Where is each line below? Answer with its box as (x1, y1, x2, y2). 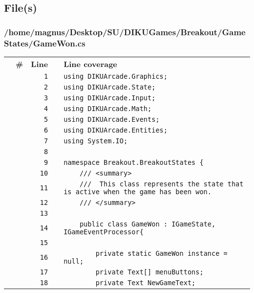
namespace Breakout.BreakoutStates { (63, 158, 204, 166)
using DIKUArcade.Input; (63, 93, 156, 102)
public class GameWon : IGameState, (79, 220, 216, 228)
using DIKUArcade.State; (63, 83, 156, 91)
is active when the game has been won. (63, 187, 212, 196)
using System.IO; (63, 136, 128, 145)
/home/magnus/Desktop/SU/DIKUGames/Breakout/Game (4, 25, 246, 38)
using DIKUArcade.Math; (63, 104, 152, 113)
